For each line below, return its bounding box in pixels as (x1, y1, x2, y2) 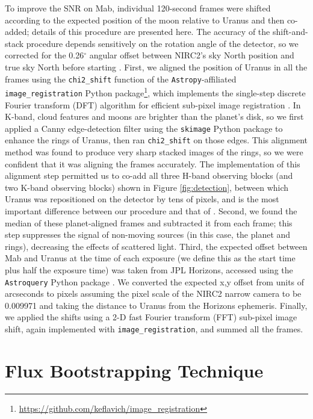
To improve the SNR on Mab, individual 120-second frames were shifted (5, 2, 271, 14)
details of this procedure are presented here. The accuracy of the (32, 25, 270, 38)
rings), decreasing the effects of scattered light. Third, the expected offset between (5, 240, 308, 252)
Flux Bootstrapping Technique (5, 358, 264, 382)
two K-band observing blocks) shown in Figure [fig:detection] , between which (5, 181, 289, 193)
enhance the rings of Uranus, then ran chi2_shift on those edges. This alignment (5, 134, 308, 146)
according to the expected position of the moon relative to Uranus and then (5, 13, 285, 26)
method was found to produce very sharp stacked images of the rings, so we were (5, 146, 303, 158)
